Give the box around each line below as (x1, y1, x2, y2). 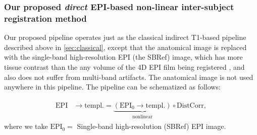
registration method (4, 12, 87, 24)
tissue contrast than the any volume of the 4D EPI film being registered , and (4, 61, 245, 72)
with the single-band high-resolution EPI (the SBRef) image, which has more (4, 52, 243, 62)
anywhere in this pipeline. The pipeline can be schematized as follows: (4, 81, 221, 92)
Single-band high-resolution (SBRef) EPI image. (77, 121, 226, 131)
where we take (4, 121, 48, 131)
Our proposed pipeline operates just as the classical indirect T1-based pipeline (4, 32, 246, 42)
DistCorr (177, 102, 204, 109)
